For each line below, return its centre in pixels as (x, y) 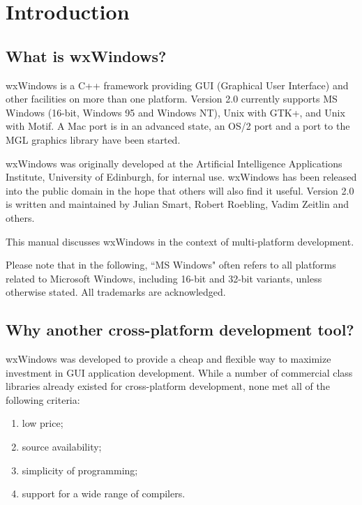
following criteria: (43, 399)
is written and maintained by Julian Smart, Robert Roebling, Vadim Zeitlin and (178, 204)
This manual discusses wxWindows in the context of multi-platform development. (180, 241)
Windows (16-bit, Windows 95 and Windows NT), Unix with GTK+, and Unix (175, 112)
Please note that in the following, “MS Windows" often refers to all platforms (171, 265)
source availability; (62, 447)
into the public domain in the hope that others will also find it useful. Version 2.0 (180, 190)
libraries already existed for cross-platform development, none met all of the (168, 386)
